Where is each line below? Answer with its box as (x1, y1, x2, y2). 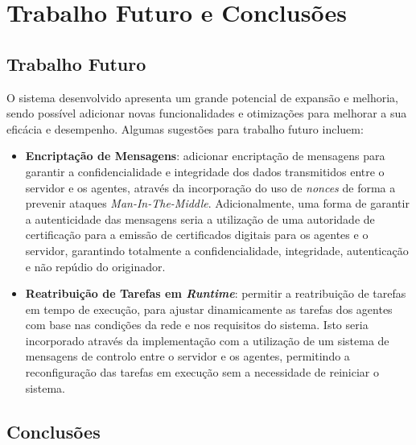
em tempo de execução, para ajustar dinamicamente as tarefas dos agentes (25, 300, 393, 317)
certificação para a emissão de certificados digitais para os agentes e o (25, 226, 369, 243)
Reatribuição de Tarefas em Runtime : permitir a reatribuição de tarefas (25, 285, 406, 302)
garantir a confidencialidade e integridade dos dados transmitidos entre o (25, 163, 385, 179)
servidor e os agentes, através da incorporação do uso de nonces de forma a (25, 179, 396, 196)
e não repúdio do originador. (25, 258, 166, 274)
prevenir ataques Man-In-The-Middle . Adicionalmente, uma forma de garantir (25, 195, 410, 212)
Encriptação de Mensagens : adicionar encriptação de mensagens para (25, 147, 385, 164)
